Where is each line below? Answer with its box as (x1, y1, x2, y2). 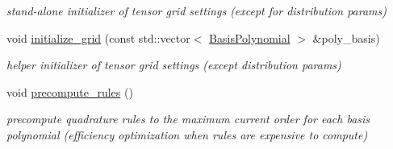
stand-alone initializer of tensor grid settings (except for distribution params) (6, 2, 387, 19)
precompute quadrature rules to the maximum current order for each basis (6, 110, 370, 127)
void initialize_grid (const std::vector (6, 29, 190, 46)
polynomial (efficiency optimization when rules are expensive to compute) (6, 126, 368, 143)
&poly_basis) (312, 29, 380, 46)
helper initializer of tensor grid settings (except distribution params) (6, 56, 341, 73)
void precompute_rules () (6, 83, 133, 100)
